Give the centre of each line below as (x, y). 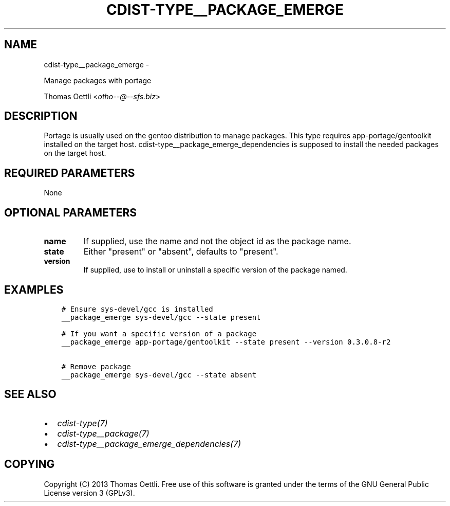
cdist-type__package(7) (103, 433)
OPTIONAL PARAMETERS (71, 212)
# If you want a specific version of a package (159, 333)
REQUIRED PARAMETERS (70, 173)
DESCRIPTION (41, 116)
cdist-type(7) (82, 423)
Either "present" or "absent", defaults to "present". (181, 252)
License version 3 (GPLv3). (89, 493)
